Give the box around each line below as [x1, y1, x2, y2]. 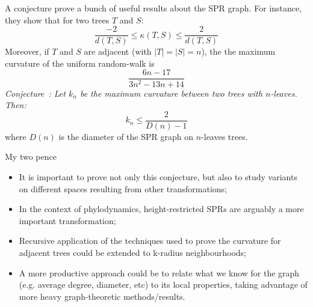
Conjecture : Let [5, 87, 66, 99]
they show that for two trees [5, 13, 110, 26]
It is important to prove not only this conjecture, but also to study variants [19, 170, 297, 183]
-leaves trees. [201, 130, 248, 142]
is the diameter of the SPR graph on [58, 130, 193, 142]
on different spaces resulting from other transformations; [19, 182, 227, 195]
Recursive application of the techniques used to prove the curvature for [19, 234, 281, 247]
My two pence [5, 150, 57, 163]
